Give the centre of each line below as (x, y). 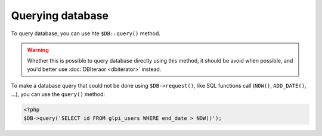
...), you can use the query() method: (58, 94)
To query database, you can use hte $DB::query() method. (86, 33)
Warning (38, 50)
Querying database (60, 16)
